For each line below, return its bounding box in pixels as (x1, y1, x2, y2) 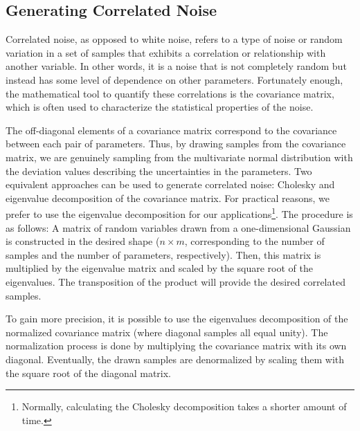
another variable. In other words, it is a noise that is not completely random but (6, 59, 347, 73)
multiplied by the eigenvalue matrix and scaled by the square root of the (6, 261, 313, 275)
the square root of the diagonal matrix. (6, 365, 171, 380)
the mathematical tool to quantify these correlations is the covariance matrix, (6, 86, 334, 100)
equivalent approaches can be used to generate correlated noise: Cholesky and (6, 177, 335, 192)
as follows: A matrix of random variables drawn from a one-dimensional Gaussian (6, 220, 351, 235)
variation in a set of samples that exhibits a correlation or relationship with (6, 45, 326, 59)
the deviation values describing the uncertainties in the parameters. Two (6, 163, 312, 178)
